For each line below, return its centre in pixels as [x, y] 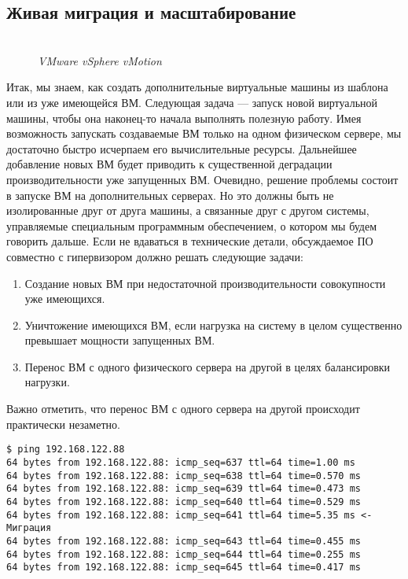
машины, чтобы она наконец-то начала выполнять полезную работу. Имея [184, 118]
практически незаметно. [63, 424]
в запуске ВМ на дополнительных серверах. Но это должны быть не [170, 195]
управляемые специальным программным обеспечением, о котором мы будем [192, 225]
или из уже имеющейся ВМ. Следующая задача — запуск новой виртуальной [192, 102]
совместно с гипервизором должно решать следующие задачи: [155, 256]
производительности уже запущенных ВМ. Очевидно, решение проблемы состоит [202, 179]
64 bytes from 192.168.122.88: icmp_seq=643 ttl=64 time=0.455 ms [184, 541]
